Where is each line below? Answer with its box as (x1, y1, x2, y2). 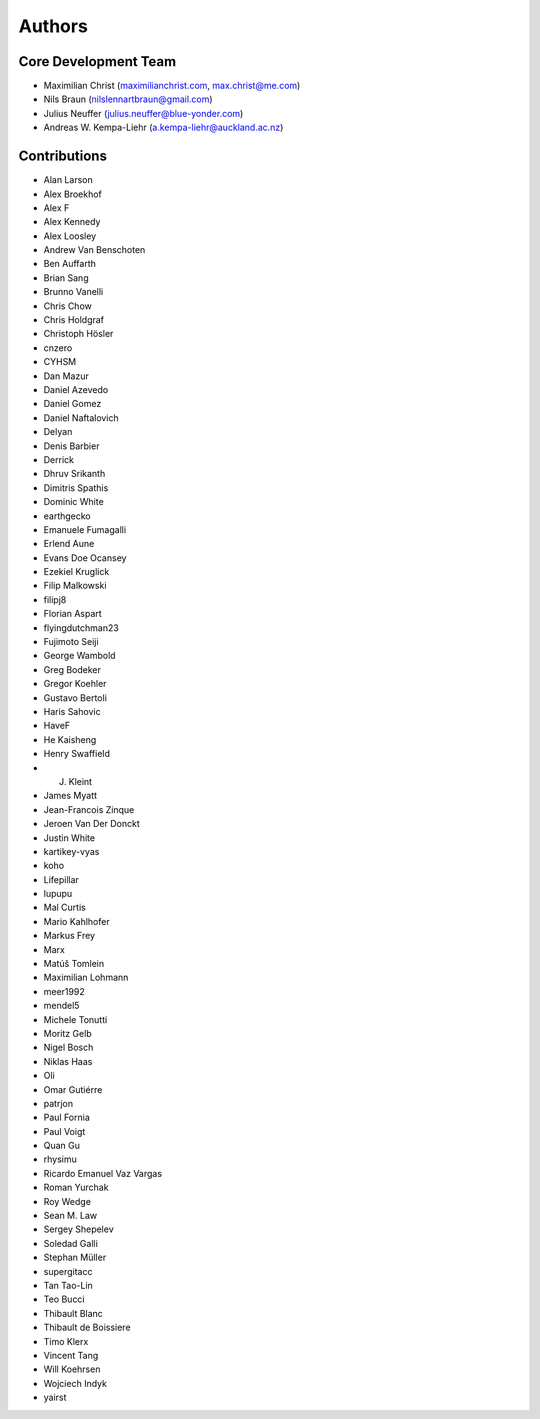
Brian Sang (43, 271, 89, 284)
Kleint (68, 775, 93, 787)
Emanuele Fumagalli (43, 523, 127, 535)
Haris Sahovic (43, 705, 101, 717)
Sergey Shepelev (43, 1223, 114, 1235)
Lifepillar (43, 873, 80, 885)
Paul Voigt (43, 1125, 86, 1137)
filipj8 (43, 593, 67, 605)
